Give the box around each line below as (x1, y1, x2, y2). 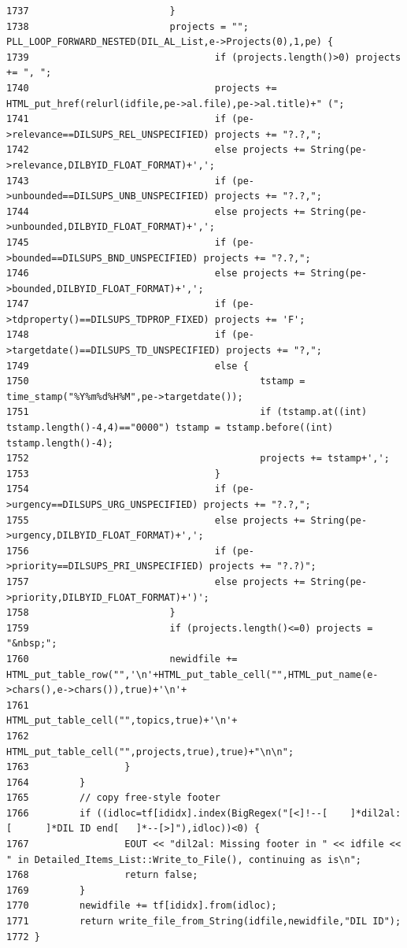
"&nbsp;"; (6, 638, 57, 650)
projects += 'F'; (214, 313, 305, 325)
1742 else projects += (6, 144, 305, 156)
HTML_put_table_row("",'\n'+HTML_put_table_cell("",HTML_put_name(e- (6, 668, 379, 680)
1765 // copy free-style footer (6, 792, 221, 804)
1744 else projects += (6, 206, 305, 217)
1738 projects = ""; (6, 20, 249, 32)
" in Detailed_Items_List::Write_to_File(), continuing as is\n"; (6, 854, 362, 865)
